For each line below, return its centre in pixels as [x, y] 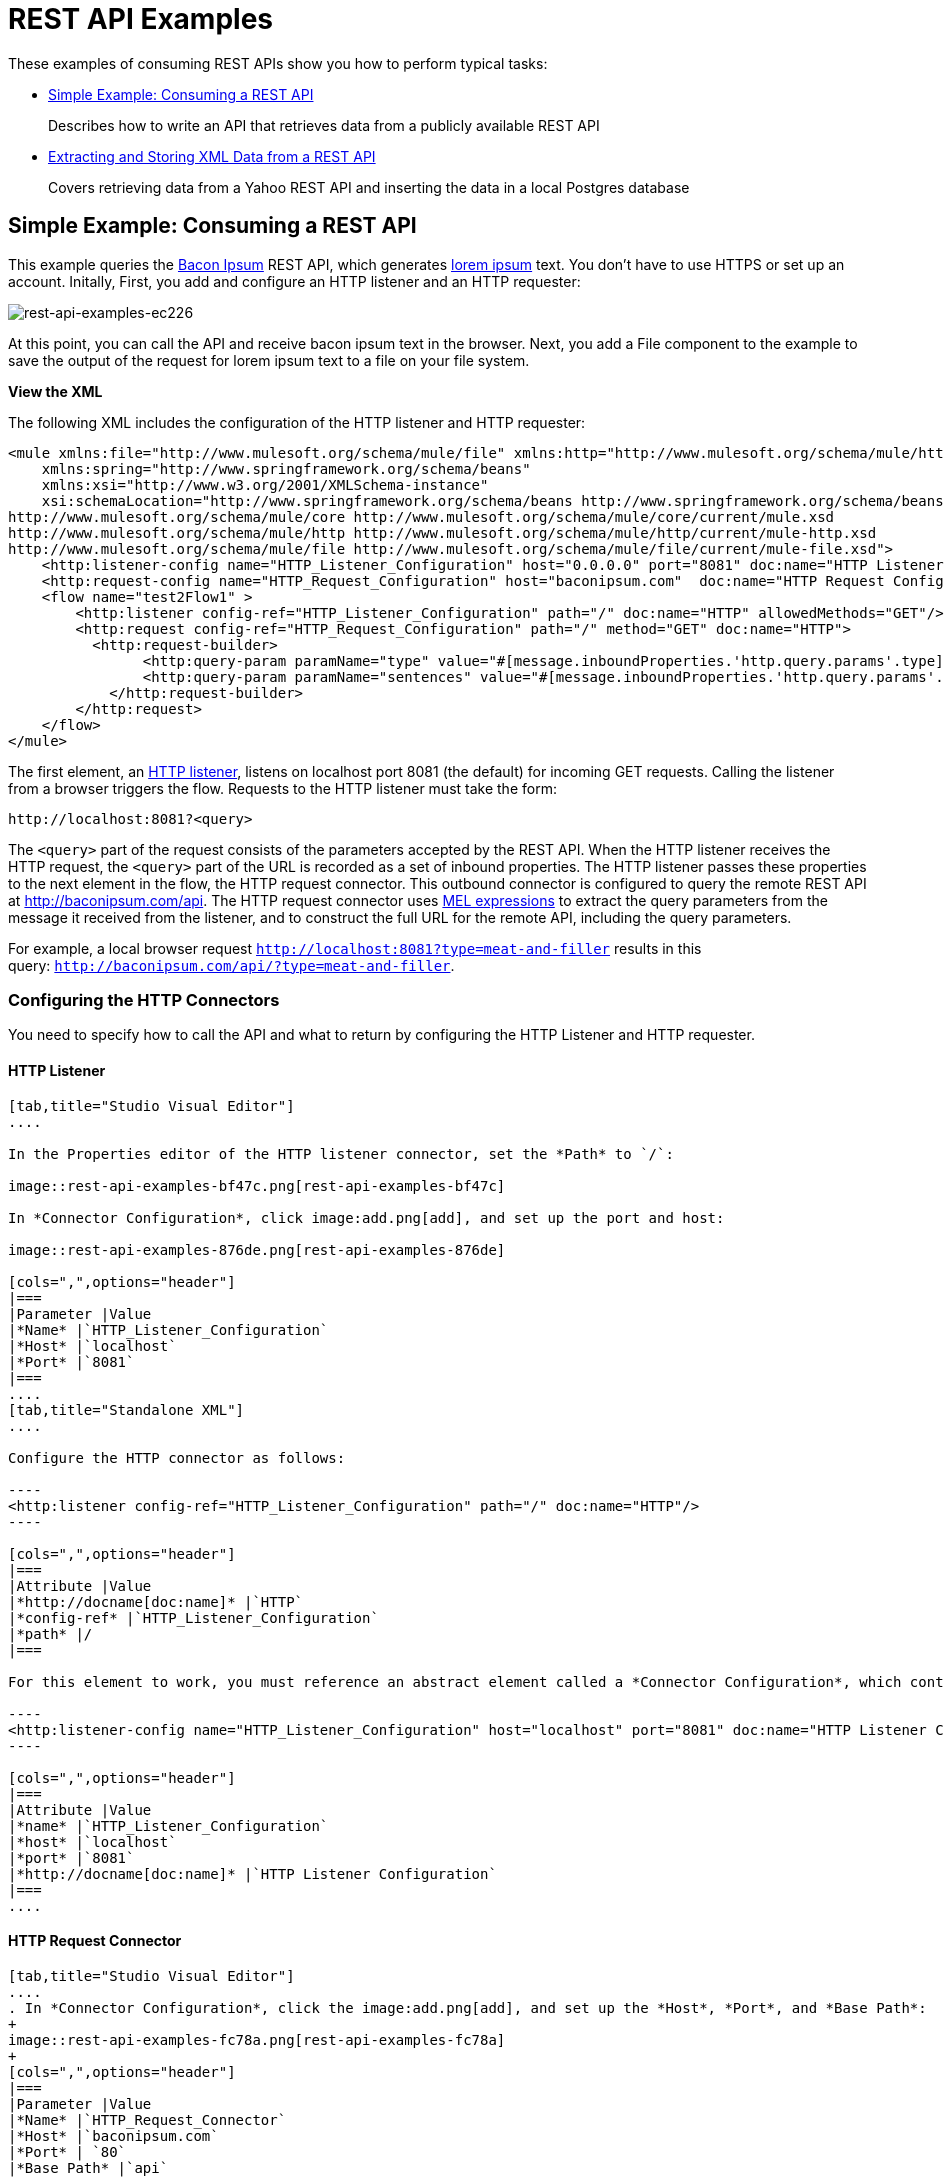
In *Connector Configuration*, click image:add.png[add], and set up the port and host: [366, 1217]
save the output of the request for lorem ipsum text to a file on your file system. [269, 360]
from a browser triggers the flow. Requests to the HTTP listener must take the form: [282, 788]
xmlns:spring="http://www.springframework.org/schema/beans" [286, 468]
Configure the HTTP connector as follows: [177, 1457]
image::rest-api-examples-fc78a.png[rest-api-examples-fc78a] [257, 2039]
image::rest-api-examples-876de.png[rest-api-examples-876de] [257, 1249]
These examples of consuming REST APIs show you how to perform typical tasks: [278, 63]
